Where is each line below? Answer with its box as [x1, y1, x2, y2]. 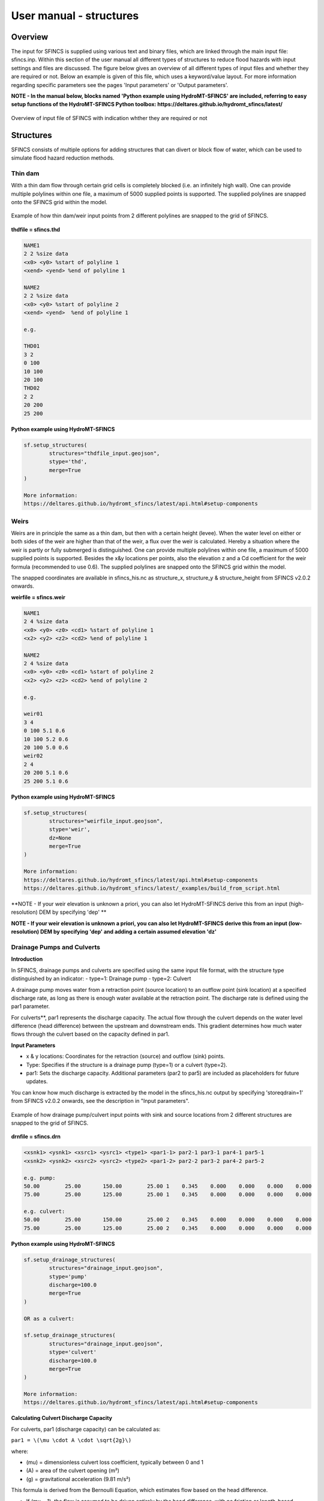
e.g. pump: [23, 1174, 56, 1181]
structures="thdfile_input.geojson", [49, 450, 160, 456]
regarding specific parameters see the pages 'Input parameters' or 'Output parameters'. [11, 81, 229, 88]
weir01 [23, 710, 43, 717]
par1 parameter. [11, 1003, 50, 1010]
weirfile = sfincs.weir [11, 593, 65, 600]
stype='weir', [49, 826, 91, 833]
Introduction [11, 955, 43, 963]
